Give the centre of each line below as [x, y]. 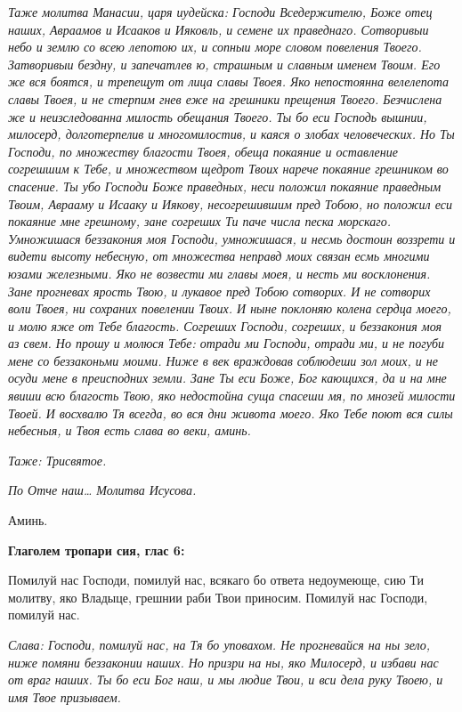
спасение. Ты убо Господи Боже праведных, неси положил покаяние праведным [225, 186]
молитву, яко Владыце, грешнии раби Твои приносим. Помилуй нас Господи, [218, 597]
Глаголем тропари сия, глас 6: [97, 550]
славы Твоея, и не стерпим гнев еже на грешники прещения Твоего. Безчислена [225, 98]
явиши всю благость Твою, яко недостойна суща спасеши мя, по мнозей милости [232, 396]
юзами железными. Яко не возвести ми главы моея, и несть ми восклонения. [219, 273]
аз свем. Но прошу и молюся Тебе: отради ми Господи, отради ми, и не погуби [226, 343]
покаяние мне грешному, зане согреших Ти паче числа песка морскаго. [199, 221]
